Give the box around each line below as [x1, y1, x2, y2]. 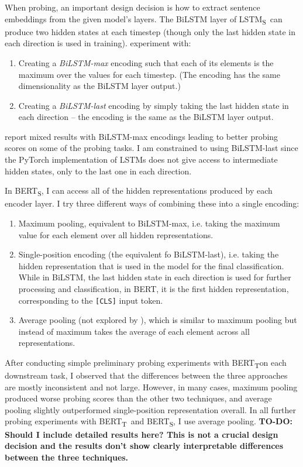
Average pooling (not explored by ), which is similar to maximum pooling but [18, 314, 297, 326]
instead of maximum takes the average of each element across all [18, 325, 250, 337]
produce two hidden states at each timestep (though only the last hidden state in [5, 25, 296, 37]
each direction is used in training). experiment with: [5, 37, 191, 49]
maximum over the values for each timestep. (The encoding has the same [18, 68, 280, 80]
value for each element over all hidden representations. [18, 228, 214, 241]
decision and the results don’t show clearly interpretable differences [5, 439, 284, 452]
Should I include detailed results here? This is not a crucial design [5, 428, 278, 440]
